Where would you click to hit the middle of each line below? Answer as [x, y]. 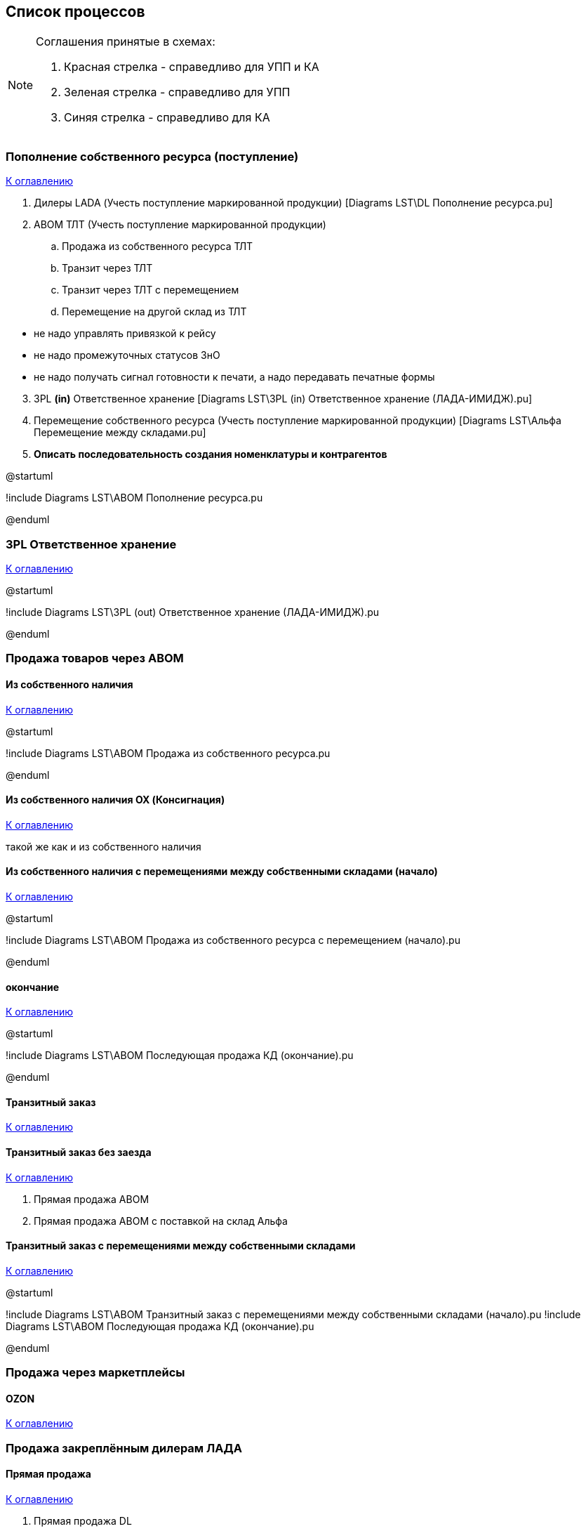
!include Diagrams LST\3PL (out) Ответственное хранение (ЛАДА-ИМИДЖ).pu [193, 612]
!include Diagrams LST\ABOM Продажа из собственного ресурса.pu [168, 753]
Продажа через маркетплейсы [95, 1373]
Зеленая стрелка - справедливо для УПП [177, 92]
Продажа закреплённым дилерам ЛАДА [124, 1448]
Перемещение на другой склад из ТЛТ [154, 312]
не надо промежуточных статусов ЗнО [127, 355]
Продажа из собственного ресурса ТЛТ [158, 247]
